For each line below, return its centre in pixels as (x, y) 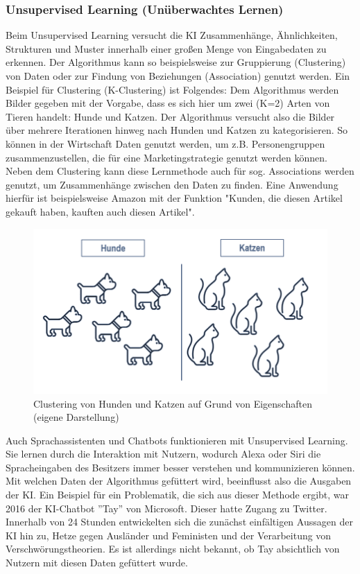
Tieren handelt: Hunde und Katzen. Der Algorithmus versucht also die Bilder (170, 116)
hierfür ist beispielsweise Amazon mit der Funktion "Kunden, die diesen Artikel (174, 198)
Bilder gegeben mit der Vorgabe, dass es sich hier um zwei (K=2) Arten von (168, 103)
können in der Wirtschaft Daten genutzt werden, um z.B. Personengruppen (165, 143)
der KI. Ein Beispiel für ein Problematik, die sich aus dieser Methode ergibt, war (178, 495)
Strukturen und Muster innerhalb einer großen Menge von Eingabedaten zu (166, 48)
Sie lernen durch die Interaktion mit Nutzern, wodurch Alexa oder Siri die (163, 454)
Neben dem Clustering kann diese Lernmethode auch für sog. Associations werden (180, 171)
